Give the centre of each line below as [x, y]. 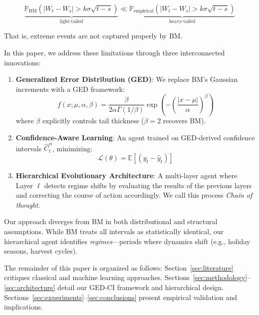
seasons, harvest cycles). [41, 251]
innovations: [22, 62]
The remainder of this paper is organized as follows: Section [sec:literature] [119, 267]
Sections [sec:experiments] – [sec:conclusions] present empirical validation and [121, 297]
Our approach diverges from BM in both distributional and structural [111, 221]
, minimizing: [73, 148]
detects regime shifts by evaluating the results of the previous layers [148, 185]
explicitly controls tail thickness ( [93, 121]
